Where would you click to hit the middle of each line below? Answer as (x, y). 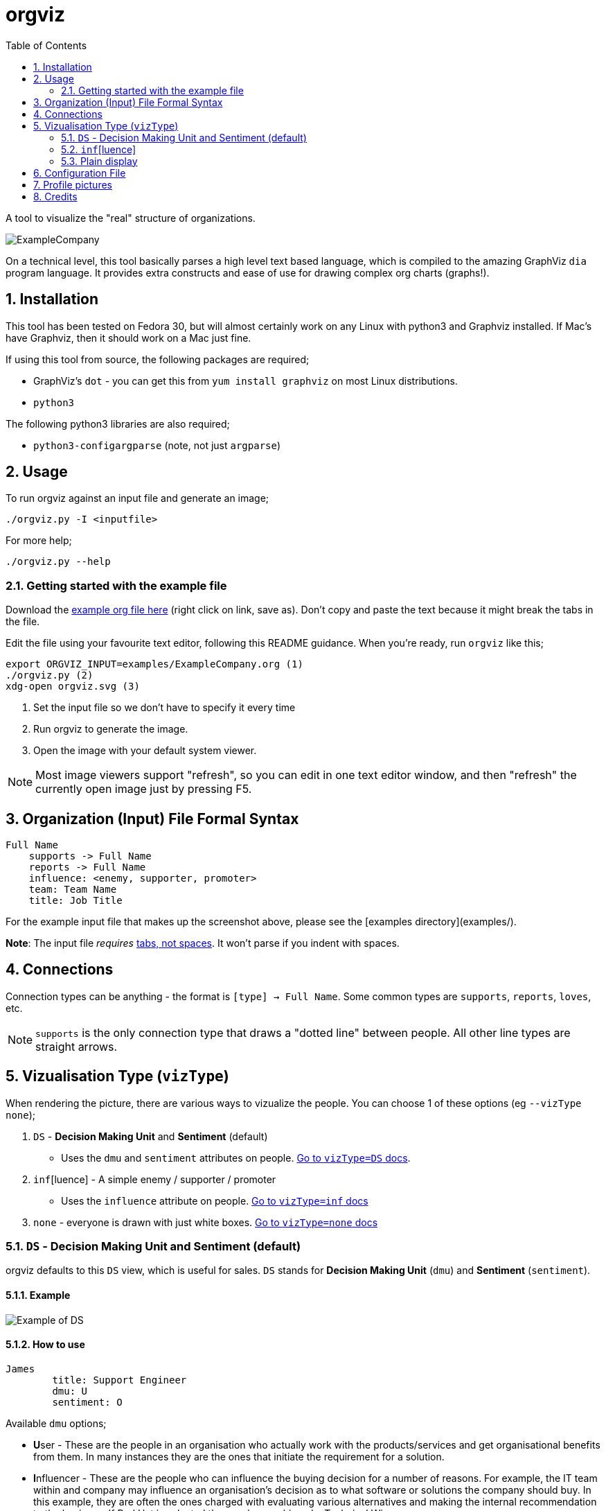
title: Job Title (75, 901)
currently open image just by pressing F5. (144, 789)
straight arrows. (77, 1046)
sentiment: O (87, 1402)
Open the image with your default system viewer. (145, 751)
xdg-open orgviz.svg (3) (73, 687)
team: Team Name (73, 890)
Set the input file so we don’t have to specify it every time (164, 708)
